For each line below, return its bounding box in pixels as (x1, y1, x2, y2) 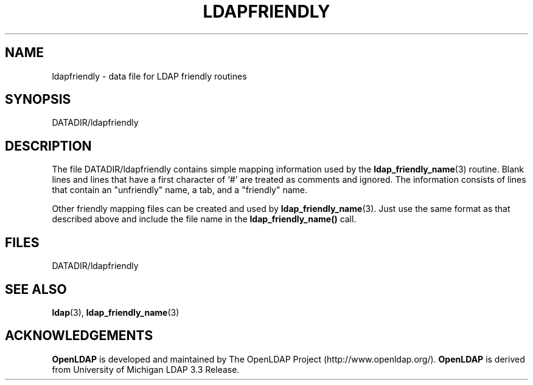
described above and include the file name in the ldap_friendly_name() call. (52, 214, 357, 225)
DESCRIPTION (5, 138, 92, 154)
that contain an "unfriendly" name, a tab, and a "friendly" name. (52, 185, 308, 196)
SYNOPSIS (5, 92, 71, 107)
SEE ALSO (5, 281, 67, 297)
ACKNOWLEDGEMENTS (5, 328, 153, 344)
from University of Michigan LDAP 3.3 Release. (52, 364, 240, 375)
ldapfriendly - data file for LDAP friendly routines (52, 70, 247, 81)
